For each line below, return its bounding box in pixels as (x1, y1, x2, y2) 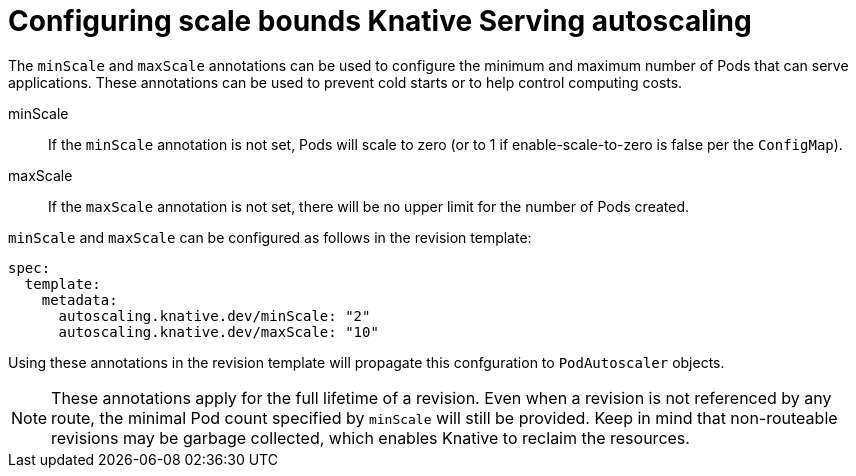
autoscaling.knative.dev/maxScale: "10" (58, 323, 379, 340)
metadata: (41, 291, 118, 308)
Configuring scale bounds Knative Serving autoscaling (8, 4, 752, 38)
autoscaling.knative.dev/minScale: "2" (58, 307, 371, 324)
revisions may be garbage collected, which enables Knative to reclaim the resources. (51, 427, 690, 448)
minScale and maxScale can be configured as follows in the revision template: (8, 228, 532, 246)
